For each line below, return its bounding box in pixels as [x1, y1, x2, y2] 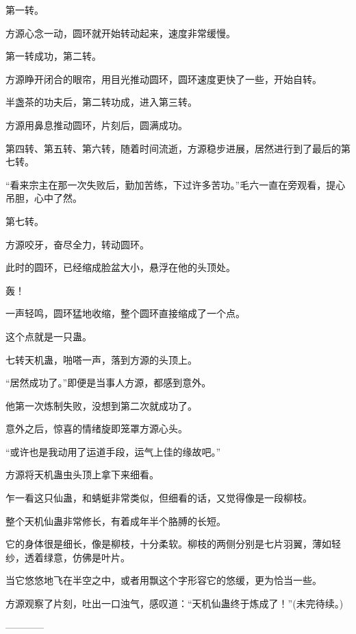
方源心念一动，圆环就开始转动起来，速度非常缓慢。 [5, 25, 236, 40]
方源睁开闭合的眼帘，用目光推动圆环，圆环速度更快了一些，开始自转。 [5, 71, 322, 86]
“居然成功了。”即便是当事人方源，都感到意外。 [5, 375, 212, 390]
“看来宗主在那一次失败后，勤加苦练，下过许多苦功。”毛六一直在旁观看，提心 [5, 177, 346, 191]
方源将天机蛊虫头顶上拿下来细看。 [5, 467, 159, 482]
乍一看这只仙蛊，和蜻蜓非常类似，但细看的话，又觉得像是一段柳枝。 [5, 491, 312, 505]
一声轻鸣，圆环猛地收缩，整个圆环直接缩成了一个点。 [5, 306, 245, 320]
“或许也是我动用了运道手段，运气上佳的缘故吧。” [5, 444, 221, 458]
